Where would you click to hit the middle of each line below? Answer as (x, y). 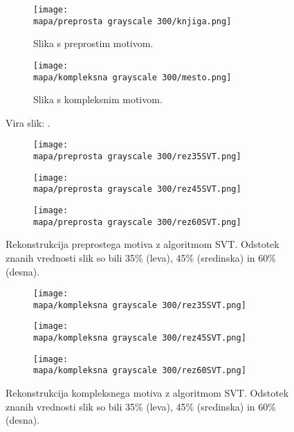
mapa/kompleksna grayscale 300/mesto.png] (132, 77)
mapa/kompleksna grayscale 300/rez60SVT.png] (140, 371)
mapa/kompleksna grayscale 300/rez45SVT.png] (140, 338)
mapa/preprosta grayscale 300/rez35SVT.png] (137, 157)
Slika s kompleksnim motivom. (98, 99)
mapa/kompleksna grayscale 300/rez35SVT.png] (140, 305)
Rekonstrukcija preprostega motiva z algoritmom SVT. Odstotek (143, 244)
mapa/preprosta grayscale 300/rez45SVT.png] (137, 189)
